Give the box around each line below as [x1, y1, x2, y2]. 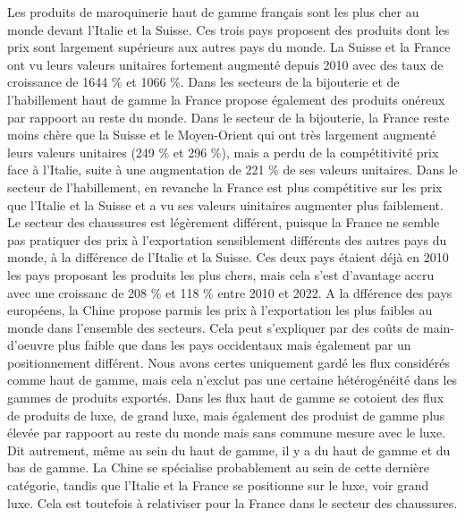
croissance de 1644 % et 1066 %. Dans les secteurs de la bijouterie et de [7, 72, 400, 91]
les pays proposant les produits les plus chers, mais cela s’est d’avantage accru [7, 265, 435, 284]
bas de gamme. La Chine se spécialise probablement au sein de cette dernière [7, 458, 429, 477]
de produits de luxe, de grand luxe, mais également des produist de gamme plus [7, 405, 445, 424]
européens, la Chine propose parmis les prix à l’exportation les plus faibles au [7, 301, 433, 319]
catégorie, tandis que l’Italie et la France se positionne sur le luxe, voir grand [7, 476, 429, 495]
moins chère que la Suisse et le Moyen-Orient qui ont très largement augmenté [7, 125, 436, 144]
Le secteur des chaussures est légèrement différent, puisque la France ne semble [7, 213, 440, 232]
